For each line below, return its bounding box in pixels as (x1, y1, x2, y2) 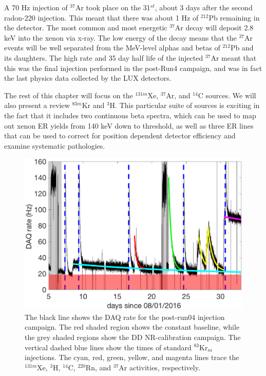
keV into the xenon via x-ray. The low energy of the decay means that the (4, 32, 237, 43)
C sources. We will (198, 89, 256, 100)
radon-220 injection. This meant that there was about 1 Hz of (4, 12, 199, 23)
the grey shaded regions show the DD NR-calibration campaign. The (25, 331, 241, 342)
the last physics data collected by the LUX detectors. (4, 73, 172, 83)
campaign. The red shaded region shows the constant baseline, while (25, 321, 240, 332)
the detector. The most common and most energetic (4, 22, 167, 33)
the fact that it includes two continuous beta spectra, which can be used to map (4, 110, 256, 120)
